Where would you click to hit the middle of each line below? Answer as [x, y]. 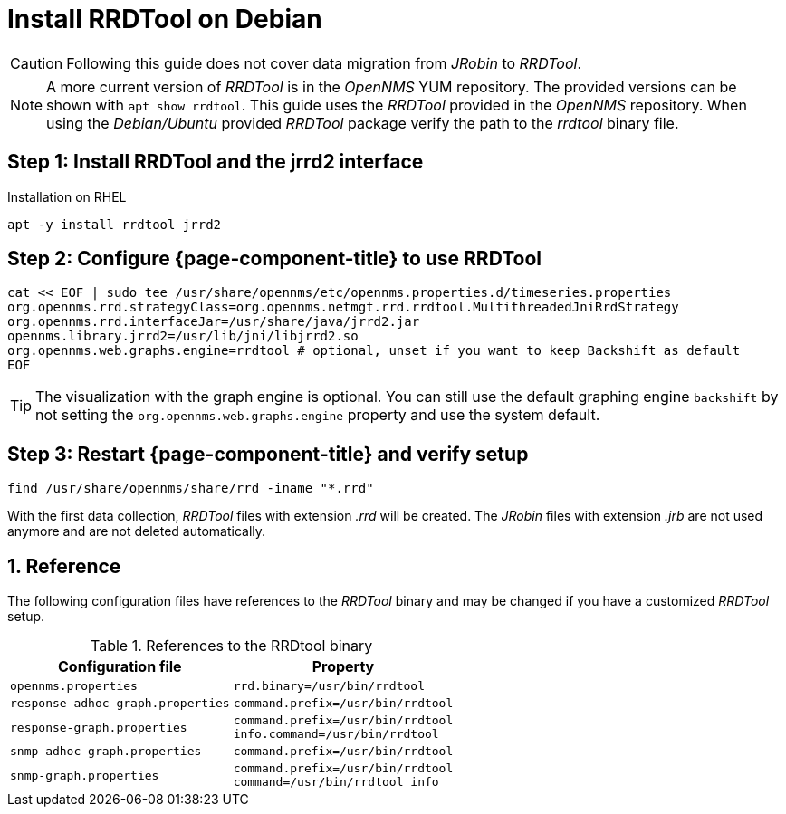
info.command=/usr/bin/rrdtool [336, 734]
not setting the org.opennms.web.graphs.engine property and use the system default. [318, 415]
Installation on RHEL [67, 196]
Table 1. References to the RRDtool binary [232, 646]
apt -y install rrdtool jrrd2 [115, 224]
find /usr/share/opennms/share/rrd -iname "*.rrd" [191, 488]
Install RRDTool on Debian [165, 19]
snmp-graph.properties [85, 775]
